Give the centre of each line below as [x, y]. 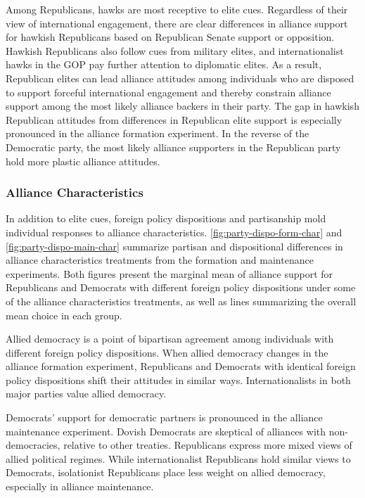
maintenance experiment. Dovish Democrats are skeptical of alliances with [166, 431]
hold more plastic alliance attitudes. [83, 161]
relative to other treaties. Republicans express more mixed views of [208, 445]
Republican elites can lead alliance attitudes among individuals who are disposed [180, 78]
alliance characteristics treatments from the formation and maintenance [160, 260]
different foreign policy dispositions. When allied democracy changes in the [167, 352]
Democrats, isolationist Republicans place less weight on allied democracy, [166, 472]
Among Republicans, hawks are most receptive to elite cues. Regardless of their [177, 9]
